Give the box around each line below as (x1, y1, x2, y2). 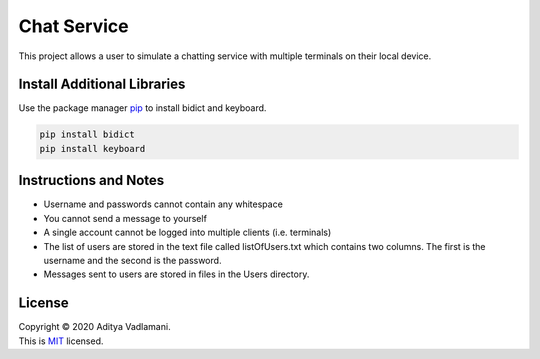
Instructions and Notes (18, 172, 165, 189)
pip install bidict (39, 129, 135, 140)
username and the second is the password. (43, 254, 222, 266)
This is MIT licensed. (18, 335, 104, 347)
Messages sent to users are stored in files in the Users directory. (43, 268, 310, 280)
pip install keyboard (39, 143, 146, 154)
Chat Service (18, 15, 129, 37)
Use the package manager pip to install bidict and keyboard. (18, 102, 267, 114)
